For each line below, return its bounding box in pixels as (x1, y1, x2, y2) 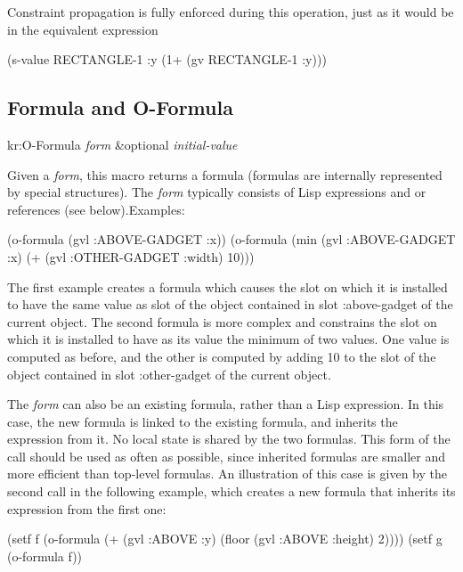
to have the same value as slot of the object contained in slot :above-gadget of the (7, 295, 453, 314)
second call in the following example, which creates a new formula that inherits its (7, 482, 456, 501)
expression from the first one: (7, 499, 167, 518)
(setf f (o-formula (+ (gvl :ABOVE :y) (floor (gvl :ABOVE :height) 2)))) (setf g (7, 529, 443, 548)
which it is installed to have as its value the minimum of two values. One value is (7, 330, 450, 348)
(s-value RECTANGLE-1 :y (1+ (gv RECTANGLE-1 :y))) (7, 50, 327, 69)
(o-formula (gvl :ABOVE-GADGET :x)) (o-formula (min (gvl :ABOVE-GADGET (7, 230, 456, 249)
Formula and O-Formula (7, 94, 233, 121)
